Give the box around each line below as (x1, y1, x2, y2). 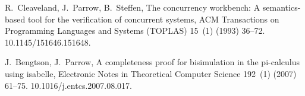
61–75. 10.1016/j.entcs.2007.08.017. (5, 79, 132, 91)
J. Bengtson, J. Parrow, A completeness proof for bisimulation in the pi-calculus (5, 56, 300, 68)
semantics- (262, 1, 301, 13)
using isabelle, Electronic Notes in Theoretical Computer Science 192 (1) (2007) (5, 67, 297, 79)
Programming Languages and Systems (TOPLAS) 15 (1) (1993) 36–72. (5, 24, 265, 37)
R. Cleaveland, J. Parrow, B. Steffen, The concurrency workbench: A (5, 1, 260, 13)
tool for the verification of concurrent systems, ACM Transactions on (27, 12, 279, 25)
